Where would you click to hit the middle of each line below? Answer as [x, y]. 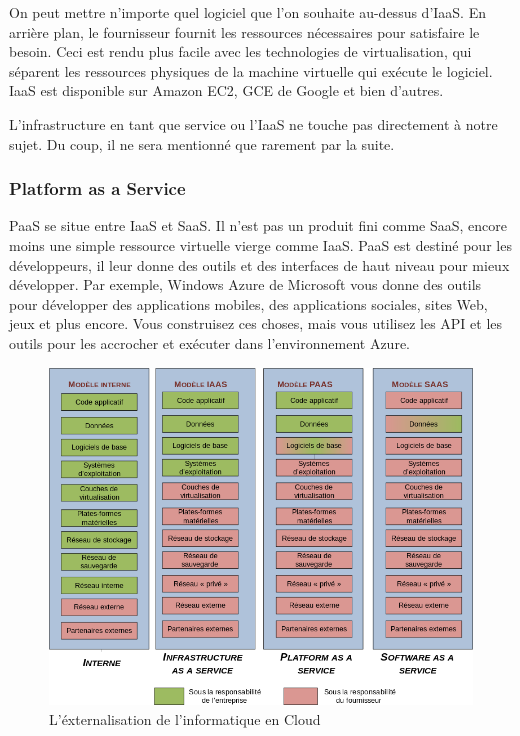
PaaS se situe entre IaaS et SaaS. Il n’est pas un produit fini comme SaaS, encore [258, 225]
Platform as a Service [97, 188]
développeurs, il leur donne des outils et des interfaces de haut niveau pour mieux [259, 264]
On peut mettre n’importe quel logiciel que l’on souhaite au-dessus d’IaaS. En [247, 12]
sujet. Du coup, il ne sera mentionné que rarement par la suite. [202, 143]
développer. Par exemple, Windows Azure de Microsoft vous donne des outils [245, 284]
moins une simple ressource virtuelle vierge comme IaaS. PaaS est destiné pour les [260, 244]
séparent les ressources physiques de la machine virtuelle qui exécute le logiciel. [251, 70]
